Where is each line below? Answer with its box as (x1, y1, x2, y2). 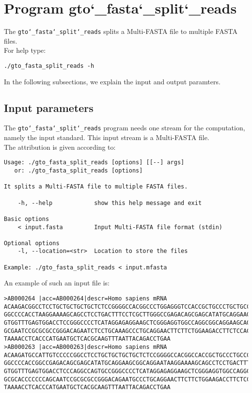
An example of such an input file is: (4, 278, 110, 288)
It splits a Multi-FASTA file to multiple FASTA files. (4, 183, 188, 190)
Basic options (4, 215, 49, 222)
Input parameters (4, 100, 94, 115)
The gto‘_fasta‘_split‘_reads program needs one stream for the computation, (4, 123, 245, 133)
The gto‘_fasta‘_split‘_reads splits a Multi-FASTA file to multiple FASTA (4, 26, 237, 36)
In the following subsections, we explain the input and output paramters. (4, 76, 220, 86)
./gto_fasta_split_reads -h (4, 62, 94, 69)
